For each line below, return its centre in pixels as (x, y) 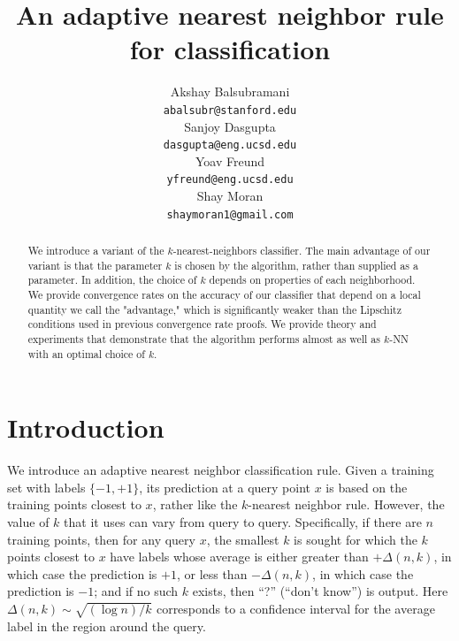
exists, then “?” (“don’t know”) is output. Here (320, 591)
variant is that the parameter (95, 265)
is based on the (367, 487)
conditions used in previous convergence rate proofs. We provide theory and (202, 324)
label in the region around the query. (107, 626)
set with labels (46, 487)
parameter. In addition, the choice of (112, 280)
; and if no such (136, 591)
